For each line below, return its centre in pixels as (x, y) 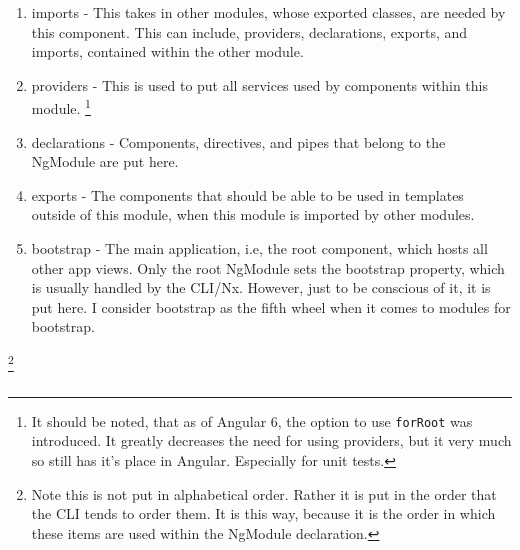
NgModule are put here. (105, 161)
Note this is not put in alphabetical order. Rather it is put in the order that (264, 493)
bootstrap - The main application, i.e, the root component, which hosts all (259, 248)
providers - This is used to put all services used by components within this (259, 84)
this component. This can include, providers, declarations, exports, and (249, 31)
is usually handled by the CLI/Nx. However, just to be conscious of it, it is (261, 287)
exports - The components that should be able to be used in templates (247, 194)
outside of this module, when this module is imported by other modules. (253, 214)
